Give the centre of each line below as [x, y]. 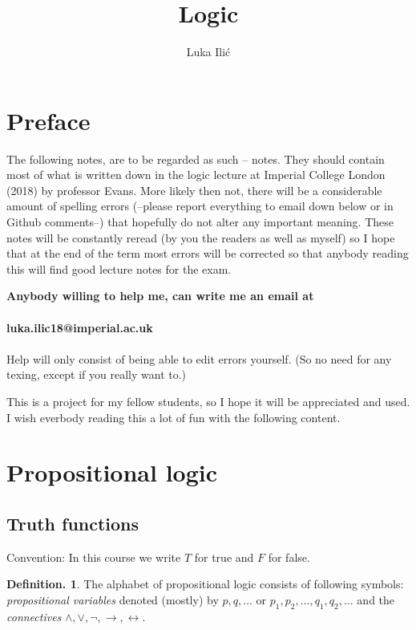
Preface [48, 120]
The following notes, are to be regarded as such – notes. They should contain [196, 159]
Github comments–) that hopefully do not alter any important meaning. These [200, 222]
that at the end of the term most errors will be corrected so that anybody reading [208, 253]
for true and [224, 557]
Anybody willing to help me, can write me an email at [160, 296]
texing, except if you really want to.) [97, 374]
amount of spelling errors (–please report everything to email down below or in [200, 206]
